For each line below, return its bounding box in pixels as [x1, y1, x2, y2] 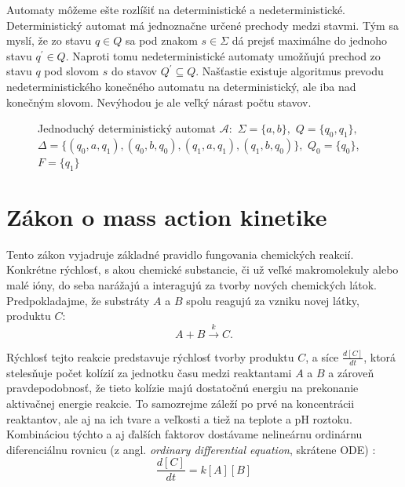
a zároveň [328, 364, 374, 380]
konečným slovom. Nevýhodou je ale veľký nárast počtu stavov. [6, 93, 312, 110]
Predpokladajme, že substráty [6, 292, 150, 308]
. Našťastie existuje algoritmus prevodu [195, 63, 384, 79]
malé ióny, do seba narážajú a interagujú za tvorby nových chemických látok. [6, 277, 377, 293]
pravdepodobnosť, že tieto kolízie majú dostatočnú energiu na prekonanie [6, 380, 359, 396]
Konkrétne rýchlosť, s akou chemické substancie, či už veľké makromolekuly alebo [6, 261, 399, 278]
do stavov [111, 63, 157, 79]
